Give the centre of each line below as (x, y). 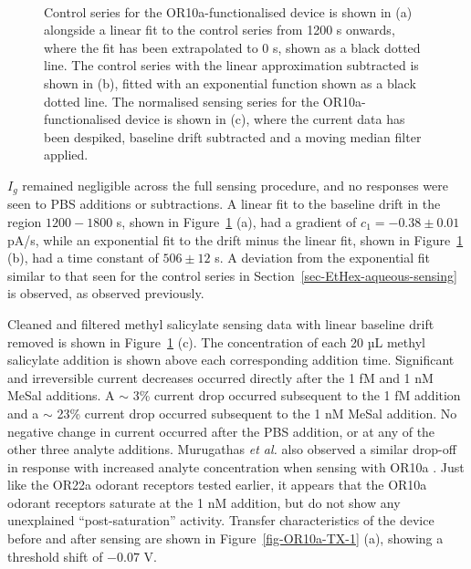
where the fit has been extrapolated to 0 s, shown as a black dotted (232, 47)
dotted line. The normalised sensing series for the (182, 101)
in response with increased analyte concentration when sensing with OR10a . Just (236, 466)
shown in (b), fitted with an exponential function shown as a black (230, 83)
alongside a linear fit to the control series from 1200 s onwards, (220, 30)
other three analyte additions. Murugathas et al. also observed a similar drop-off (232, 449)
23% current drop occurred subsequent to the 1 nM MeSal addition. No (257, 413)
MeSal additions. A (61, 395)
